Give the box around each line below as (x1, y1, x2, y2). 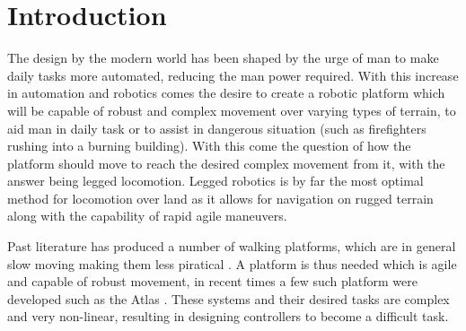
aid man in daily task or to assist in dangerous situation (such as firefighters (7, 118, 426, 137)
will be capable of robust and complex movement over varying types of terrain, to (7, 100, 456, 119)
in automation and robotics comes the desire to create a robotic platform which (7, 83, 445, 102)
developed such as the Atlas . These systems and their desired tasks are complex (7, 289, 450, 308)
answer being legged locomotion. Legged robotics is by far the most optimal (7, 171, 424, 190)
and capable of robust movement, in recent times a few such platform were (7, 272, 418, 291)
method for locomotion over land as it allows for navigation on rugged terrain (7, 188, 434, 207)
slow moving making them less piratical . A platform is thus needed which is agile (7, 254, 457, 273)
